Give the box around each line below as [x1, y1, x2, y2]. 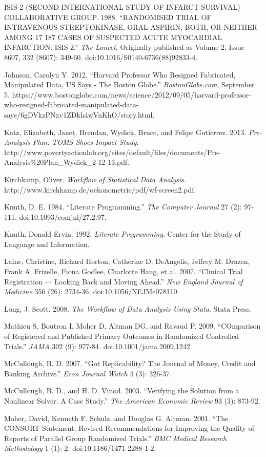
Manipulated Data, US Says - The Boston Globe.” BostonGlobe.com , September [4, 79, 255, 90]
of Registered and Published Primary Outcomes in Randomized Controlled [4, 331, 239, 341]
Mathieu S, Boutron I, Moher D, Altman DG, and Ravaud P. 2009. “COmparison [4, 320, 261, 331]
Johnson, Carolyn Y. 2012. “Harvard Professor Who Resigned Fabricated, [4, 69, 236, 80]
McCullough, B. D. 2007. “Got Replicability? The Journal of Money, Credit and [4, 358, 256, 369]
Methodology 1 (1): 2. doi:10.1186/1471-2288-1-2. [4, 443, 156, 453]
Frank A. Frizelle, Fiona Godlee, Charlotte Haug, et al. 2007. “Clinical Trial [4, 266, 243, 277]
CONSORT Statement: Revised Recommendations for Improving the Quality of [4, 423, 255, 433]
